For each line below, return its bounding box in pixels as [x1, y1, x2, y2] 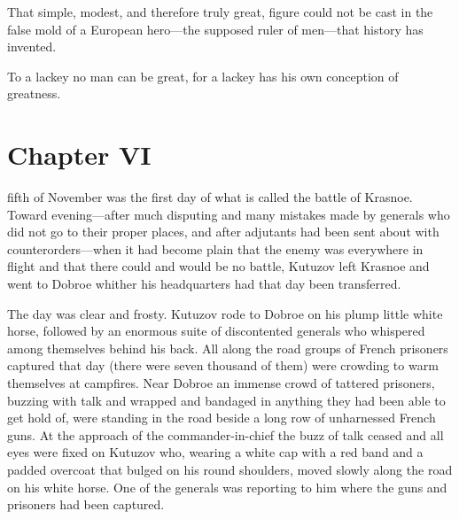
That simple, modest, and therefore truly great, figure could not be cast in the [7, 3, 433, 20]
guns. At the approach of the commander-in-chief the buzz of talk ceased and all [7, 425, 444, 444]
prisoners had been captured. [7, 495, 165, 514]
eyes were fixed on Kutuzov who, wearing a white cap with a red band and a [7, 443, 424, 461]
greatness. [7, 84, 61, 103]
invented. [7, 37, 57, 56]
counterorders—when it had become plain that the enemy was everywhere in [7, 239, 424, 258]
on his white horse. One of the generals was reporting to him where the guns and [7, 477, 447, 496]
